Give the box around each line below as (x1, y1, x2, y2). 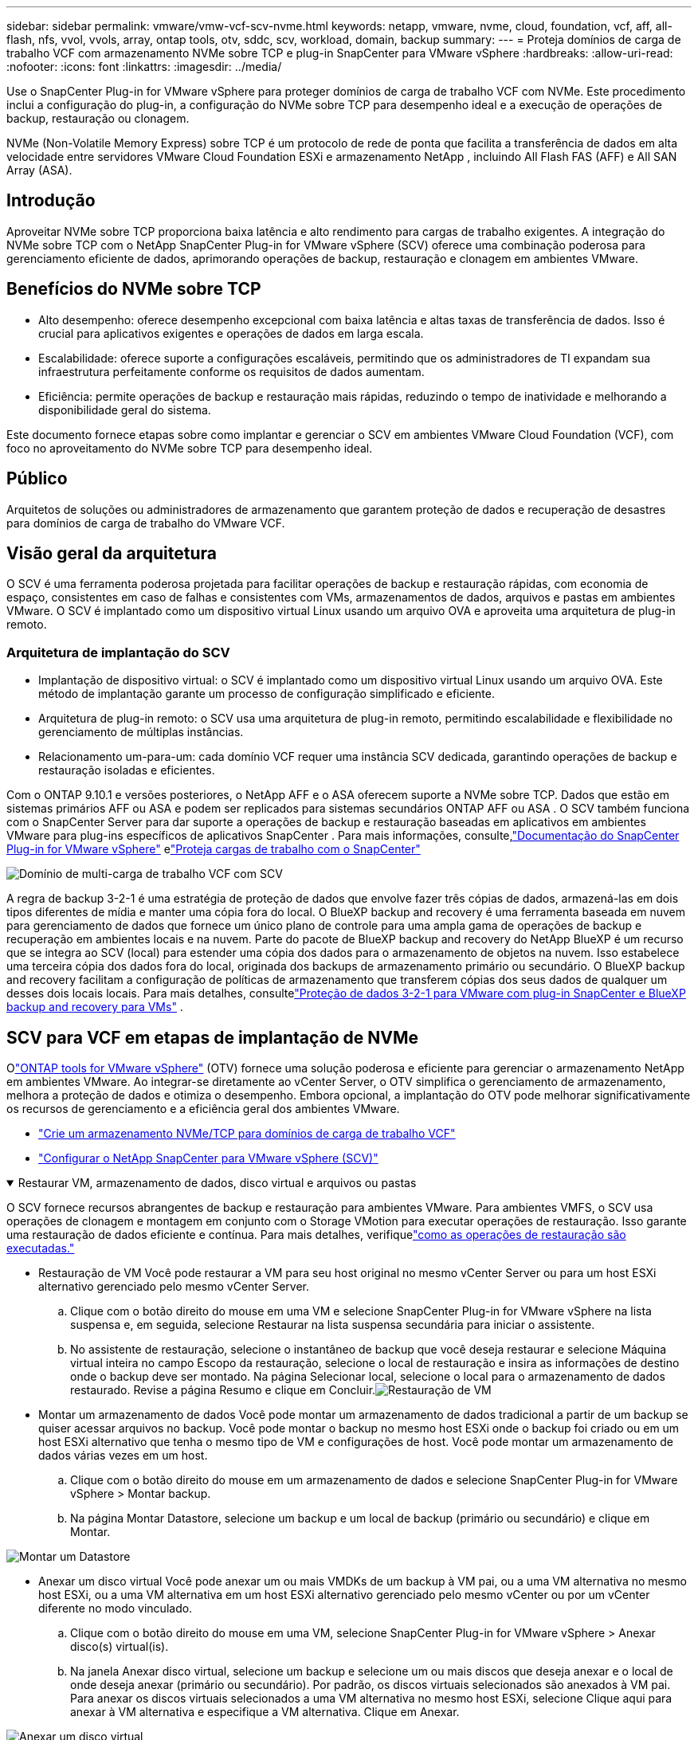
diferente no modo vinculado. (38, 1601, 193, 1615)
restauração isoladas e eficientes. (38, 763, 215, 778)
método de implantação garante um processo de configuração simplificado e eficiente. (38, 687, 495, 701)
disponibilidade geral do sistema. (38, 402, 211, 417)
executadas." (6, 1240, 75, 1255)
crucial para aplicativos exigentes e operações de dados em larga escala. (38, 326, 424, 340)
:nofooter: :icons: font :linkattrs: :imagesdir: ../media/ (6, 60, 282, 73)
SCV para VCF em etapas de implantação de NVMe (6, 1027, 419, 1048)
